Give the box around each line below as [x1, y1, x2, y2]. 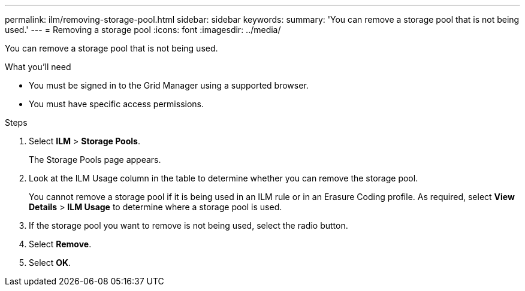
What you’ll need [5, 62, 71, 72]
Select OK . [29, 257, 71, 268]
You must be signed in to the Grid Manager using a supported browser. [29, 80, 309, 90]
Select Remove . [29, 239, 92, 249]
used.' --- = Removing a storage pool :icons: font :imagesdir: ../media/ [5, 25, 281, 35]
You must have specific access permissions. [29, 99, 204, 109]
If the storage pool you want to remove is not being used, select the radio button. [29, 220, 348, 231]
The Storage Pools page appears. [29, 154, 161, 165]
